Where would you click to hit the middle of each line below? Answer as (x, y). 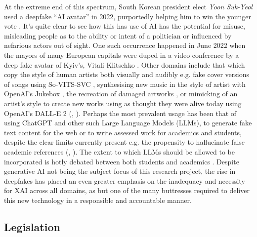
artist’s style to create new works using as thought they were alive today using (123, 103)
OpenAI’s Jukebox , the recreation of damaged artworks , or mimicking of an (121, 94)
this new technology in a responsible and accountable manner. (98, 200)
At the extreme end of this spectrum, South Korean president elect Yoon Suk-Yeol (128, 6)
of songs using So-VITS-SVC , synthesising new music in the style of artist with (125, 84)
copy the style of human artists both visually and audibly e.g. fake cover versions (127, 74)
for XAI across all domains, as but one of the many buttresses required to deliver (127, 190)
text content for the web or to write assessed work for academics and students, (123, 132)
